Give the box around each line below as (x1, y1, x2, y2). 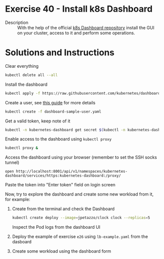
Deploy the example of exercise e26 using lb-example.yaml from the (12, 234, 148, 239)
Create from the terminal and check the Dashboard (12, 206, 115, 212)
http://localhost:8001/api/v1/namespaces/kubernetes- (16, 169, 128, 174)
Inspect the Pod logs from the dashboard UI (12, 224, 101, 230)
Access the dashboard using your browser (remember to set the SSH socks (5, 155, 157, 160)
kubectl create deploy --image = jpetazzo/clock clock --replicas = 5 (12, 216, 150, 220)
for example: (5, 197, 31, 202)
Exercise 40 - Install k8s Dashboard (5, 3, 153, 15)
